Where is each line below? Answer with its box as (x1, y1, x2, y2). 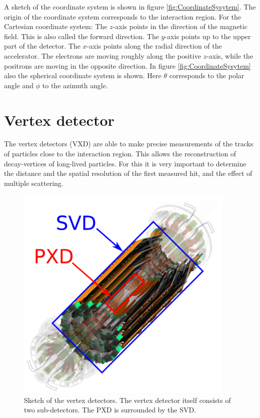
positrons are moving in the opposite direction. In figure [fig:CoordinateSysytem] (4, 60, 251, 71)
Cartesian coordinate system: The (4, 21, 107, 32)
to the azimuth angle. (42, 80, 108, 90)
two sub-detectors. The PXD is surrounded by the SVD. (24, 404, 196, 415)
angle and (4, 80, 34, 90)
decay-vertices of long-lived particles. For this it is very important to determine (4, 158, 246, 168)
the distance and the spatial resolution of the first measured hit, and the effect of (4, 168, 252, 178)
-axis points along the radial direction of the (86, 41, 222, 51)
